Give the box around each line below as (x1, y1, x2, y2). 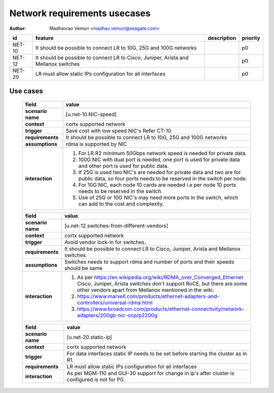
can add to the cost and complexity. (78, 200, 164, 207)
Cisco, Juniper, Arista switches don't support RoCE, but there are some (77, 280, 248, 287)
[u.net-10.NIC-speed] (65, 110, 117, 117)
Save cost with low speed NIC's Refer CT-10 (65, 127, 172, 134)
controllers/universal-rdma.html (77, 299, 153, 306)
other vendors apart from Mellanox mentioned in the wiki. (77, 286, 214, 293)
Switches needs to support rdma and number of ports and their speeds (64, 258, 234, 265)
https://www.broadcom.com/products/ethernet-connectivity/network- (77, 305, 245, 312)
